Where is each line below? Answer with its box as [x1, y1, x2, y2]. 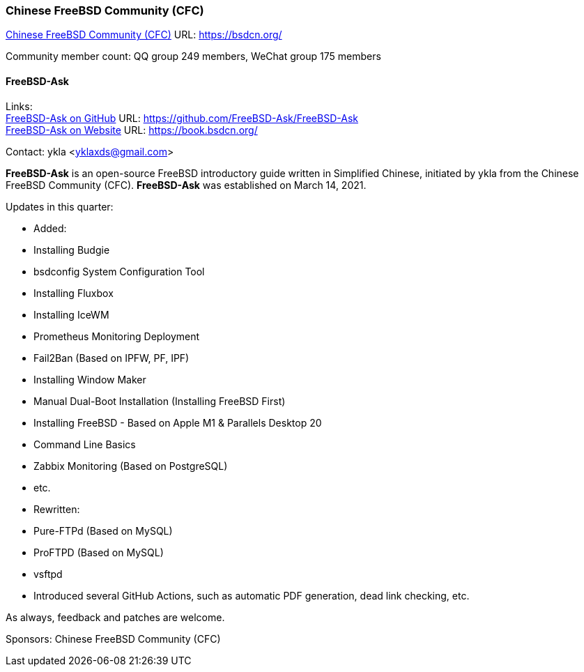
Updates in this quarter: [6, 200, 114, 213]
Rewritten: [33, 503, 80, 515]
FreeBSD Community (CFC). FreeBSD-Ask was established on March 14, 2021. [6, 178, 367, 191]
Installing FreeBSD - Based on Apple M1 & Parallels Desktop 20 [33, 416, 322, 429]
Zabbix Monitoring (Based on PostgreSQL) [33, 459, 228, 472]
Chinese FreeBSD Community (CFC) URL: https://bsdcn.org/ [6, 29, 282, 41]
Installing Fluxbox [33, 287, 114, 299]
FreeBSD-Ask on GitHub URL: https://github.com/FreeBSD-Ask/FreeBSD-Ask [6, 112, 358, 124]
